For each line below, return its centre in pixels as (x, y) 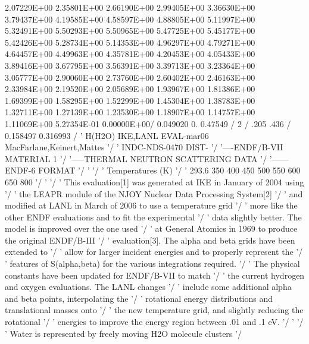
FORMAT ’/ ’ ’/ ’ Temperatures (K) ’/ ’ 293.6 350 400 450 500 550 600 (169, 170)
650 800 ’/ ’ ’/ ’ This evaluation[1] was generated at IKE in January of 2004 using (154, 182)
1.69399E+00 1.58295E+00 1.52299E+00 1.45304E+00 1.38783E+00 (130, 100)
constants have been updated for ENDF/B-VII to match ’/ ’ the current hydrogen (155, 275)
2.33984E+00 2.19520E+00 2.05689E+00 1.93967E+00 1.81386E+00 (130, 89)
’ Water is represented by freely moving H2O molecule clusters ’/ (123, 333)
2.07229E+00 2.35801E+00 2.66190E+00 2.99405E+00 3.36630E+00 (130, 7)
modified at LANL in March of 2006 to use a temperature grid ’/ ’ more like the (151, 205)
